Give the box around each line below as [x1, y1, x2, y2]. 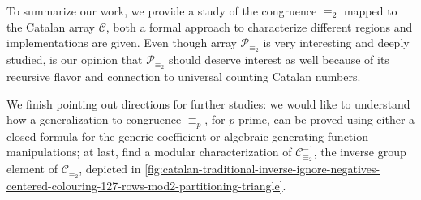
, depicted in [79, 160, 141, 177]
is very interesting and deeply [263, 34, 410, 51]
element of [6, 160, 58, 177]
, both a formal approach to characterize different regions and [105, 18, 413, 35]
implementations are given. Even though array [6, 34, 237, 51]
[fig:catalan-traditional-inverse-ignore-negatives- [144, 160, 380, 177]
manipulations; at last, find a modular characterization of [6, 143, 292, 160]
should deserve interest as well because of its [168, 51, 389, 68]
